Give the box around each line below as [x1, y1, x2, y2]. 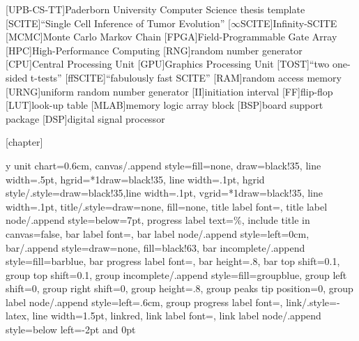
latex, [6, 308, 29, 323]
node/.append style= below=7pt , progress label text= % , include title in [6, 213, 310, 227]
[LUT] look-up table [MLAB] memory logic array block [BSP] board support [6, 98, 323, 112]
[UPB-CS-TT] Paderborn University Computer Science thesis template [6, 2, 305, 16]
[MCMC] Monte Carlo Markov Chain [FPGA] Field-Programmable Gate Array [6, 29, 337, 44]
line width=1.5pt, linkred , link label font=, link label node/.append [32, 308, 321, 323]
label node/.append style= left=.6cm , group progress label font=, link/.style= [6, 294, 337, 309]
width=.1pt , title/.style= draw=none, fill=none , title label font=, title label [6, 199, 328, 213]
